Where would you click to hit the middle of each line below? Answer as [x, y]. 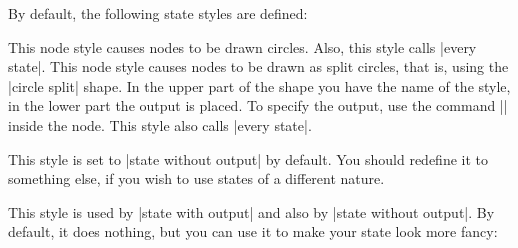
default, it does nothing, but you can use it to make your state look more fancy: [253, 231]
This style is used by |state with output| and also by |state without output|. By [251, 211]
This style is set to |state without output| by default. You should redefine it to [248, 158]
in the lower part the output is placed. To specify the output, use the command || [258, 105]
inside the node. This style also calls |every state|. [160, 124]
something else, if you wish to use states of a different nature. [196, 178]
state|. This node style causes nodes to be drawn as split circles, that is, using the [258, 66]
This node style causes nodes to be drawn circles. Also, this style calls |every [242, 46]
